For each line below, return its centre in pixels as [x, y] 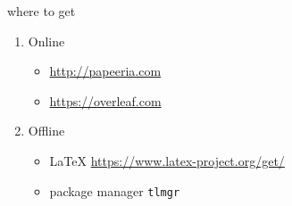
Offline [46, 131]
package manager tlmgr [115, 190]
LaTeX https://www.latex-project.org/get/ [167, 160]
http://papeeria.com [105, 71]
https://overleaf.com [105, 100]
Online [46, 41]
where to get [42, 11]
